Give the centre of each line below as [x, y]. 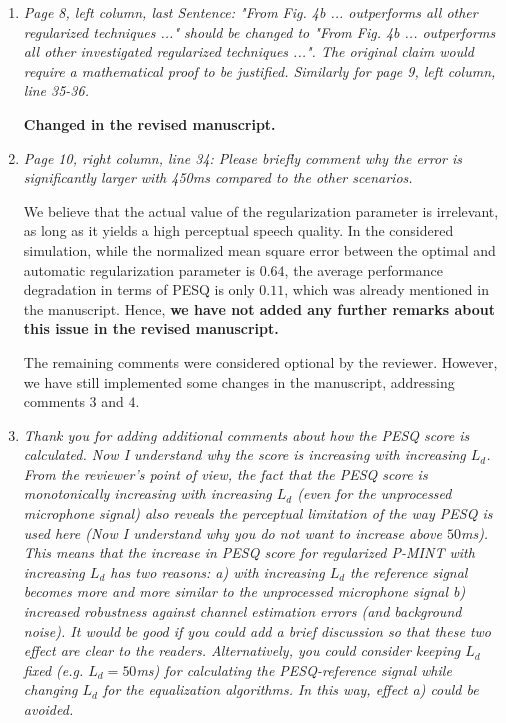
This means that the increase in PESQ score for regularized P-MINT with [249, 552]
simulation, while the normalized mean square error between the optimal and [259, 249]
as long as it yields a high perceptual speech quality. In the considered [238, 230]
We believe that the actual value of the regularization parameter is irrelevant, [261, 210]
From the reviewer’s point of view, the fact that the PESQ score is [225, 473]
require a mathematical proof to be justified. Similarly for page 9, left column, [259, 70]
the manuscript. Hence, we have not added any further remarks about [259, 308]
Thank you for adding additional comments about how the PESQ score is [246, 434]
